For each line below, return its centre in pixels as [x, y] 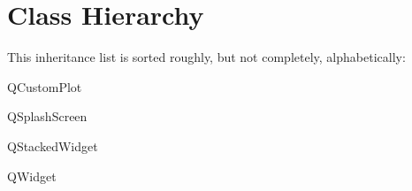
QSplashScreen [47, 116]
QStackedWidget [53, 145]
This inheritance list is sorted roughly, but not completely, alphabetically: [206, 57]
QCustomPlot [45, 86]
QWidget [32, 176]
